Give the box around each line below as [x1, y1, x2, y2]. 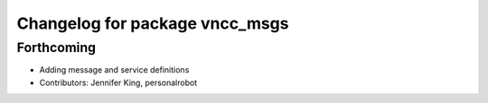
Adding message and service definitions [39, 64, 190, 75]
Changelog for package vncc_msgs [16, 13, 289, 33]
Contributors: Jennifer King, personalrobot [39, 77, 198, 88]
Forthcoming [16, 39, 97, 56]
